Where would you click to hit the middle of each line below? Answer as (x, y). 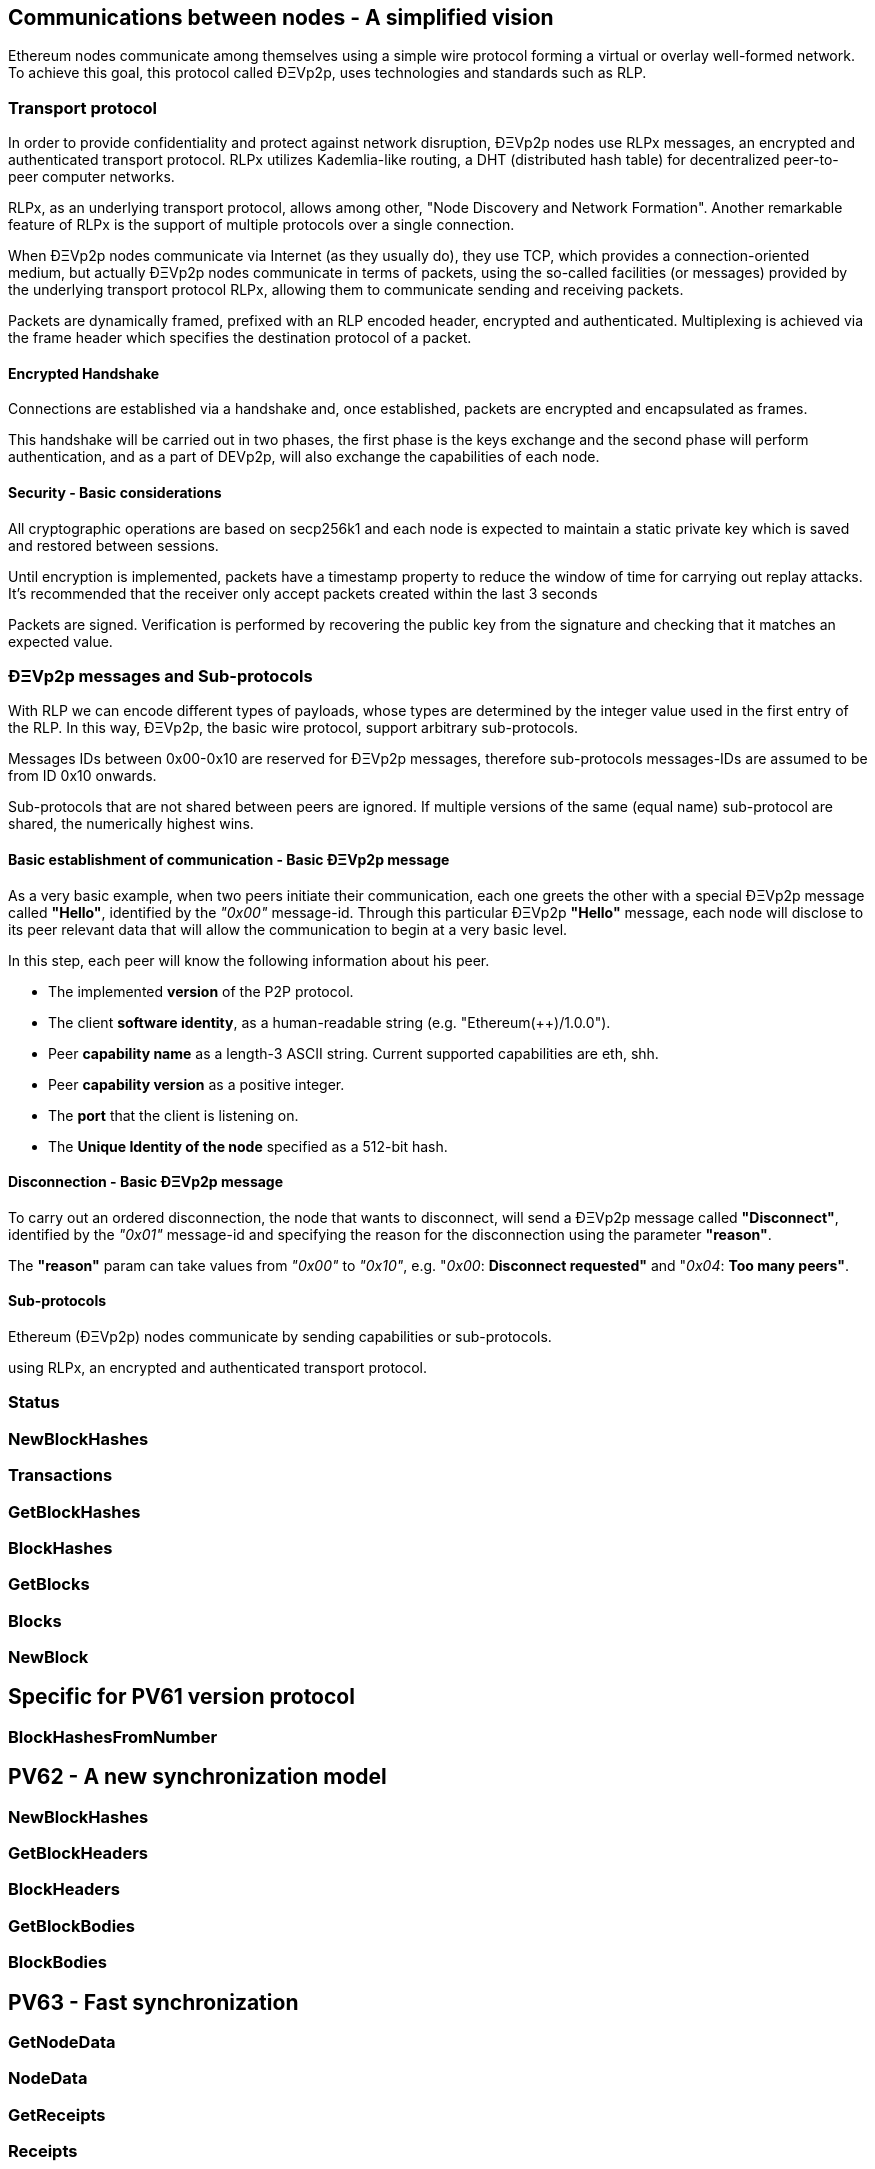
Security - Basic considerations (115, 492)
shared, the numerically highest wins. (131, 824)
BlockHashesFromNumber (113, 1736)
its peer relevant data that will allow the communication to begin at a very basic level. (288, 929)
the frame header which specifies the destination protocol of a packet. (240, 338)
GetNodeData (62, 2042)
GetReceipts (57, 2114)
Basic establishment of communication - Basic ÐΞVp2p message (229, 859)
